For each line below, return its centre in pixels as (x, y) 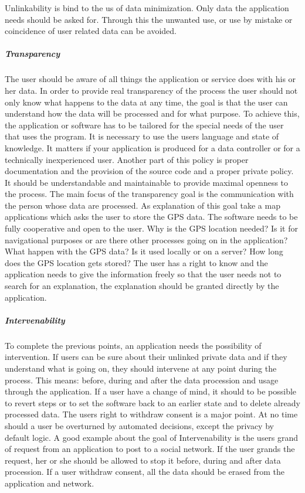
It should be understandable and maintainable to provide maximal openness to (147, 182)
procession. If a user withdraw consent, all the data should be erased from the (145, 472)
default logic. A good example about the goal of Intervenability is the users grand (152, 437)
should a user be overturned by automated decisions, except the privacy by (139, 425)
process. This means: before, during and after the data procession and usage (142, 380)
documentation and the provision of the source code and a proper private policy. (149, 171)
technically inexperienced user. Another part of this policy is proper (127, 159)
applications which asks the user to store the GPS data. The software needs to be (151, 217)
